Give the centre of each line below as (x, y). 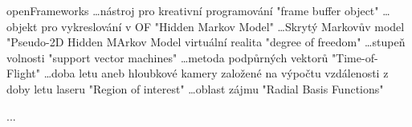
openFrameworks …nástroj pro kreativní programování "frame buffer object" (193, 10)
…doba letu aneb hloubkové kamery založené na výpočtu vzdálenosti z (216, 73)
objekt (22, 26)
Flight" (23, 73)
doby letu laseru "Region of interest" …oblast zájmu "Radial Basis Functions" (195, 88)
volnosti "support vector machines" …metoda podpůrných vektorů (167, 57)
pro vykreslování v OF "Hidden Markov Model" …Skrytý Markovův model (223, 26)
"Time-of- (355, 57)
